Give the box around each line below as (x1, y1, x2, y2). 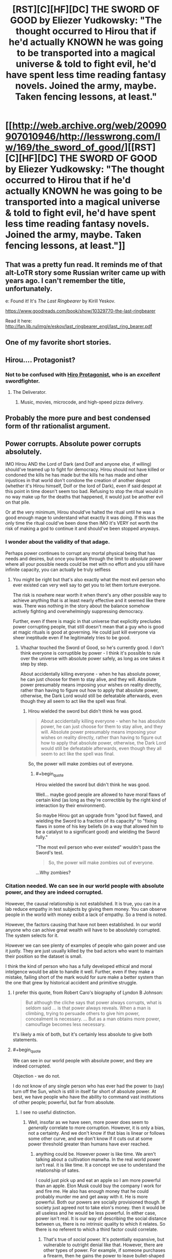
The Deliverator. (12, 389, 47, 395)
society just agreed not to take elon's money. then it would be (35, 1205, 166, 1211)
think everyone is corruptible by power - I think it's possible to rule (20, 650, 161, 656)
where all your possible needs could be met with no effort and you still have (5, 561, 165, 567)
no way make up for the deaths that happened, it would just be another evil (5, 494, 164, 500)
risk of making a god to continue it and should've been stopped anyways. (5, 525, 160, 532)
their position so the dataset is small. (5, 953, 83, 959)
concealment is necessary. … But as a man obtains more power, (25, 1016, 160, 1022)
